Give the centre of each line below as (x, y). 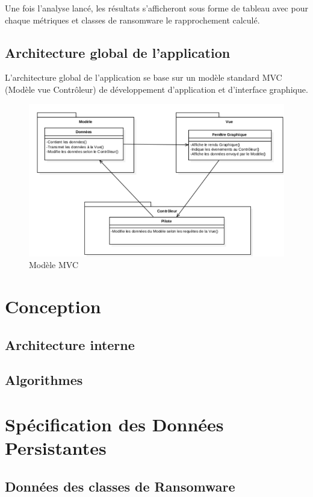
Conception (53, 306)
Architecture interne (70, 344)
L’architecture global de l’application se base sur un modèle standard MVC (144, 77)
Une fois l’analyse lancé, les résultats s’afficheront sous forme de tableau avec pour (156, 8)
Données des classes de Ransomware (120, 486)
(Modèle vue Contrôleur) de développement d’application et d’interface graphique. (156, 89)
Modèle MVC (54, 265)
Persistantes (56, 448)
